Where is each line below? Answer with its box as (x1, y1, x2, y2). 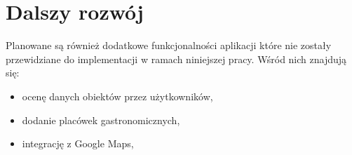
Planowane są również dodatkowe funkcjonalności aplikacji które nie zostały (6, 38, 332, 53)
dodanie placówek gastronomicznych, (22, 112, 180, 127)
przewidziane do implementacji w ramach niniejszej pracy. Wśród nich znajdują (6, 51, 347, 66)
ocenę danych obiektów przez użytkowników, (22, 88, 213, 103)
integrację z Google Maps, (22, 136, 134, 151)
